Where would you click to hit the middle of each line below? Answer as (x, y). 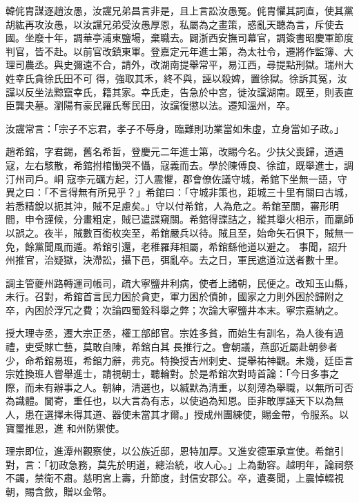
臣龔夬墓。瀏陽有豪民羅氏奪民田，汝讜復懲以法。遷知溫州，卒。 (151, 105)
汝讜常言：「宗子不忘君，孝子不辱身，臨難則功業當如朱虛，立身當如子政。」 (175, 128)
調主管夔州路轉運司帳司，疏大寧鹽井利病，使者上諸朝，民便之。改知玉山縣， (179, 283)
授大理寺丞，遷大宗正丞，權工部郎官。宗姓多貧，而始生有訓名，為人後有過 (175, 333)
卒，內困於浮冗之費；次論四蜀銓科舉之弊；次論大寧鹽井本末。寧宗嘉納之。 (175, 309)
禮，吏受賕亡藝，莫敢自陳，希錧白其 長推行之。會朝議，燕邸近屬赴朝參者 (172, 347)
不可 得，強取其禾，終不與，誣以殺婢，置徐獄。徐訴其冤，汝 (210, 78)
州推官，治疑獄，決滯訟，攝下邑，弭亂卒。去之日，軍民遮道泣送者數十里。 (175, 260)
